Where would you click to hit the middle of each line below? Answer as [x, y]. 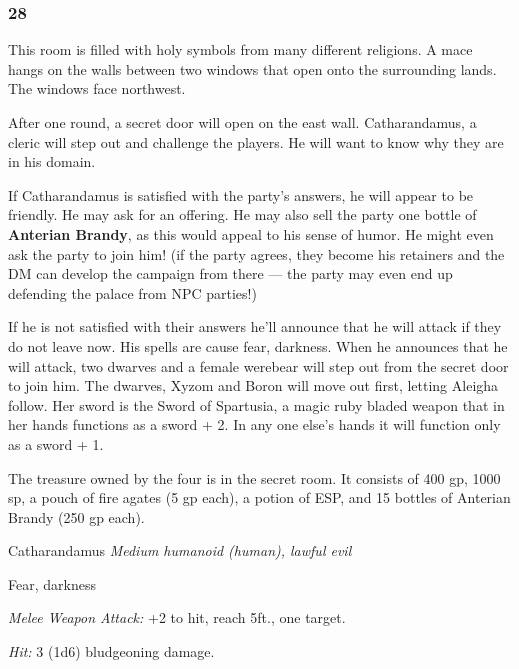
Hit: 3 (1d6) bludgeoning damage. [111, 651]
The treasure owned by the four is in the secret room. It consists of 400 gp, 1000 [254, 477]
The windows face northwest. [97, 88]
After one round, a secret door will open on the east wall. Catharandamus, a [242, 122]
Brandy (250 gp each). [76, 516]
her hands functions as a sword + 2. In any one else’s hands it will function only [254, 424]
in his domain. [52, 161]
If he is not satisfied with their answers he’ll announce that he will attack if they [255, 326]
